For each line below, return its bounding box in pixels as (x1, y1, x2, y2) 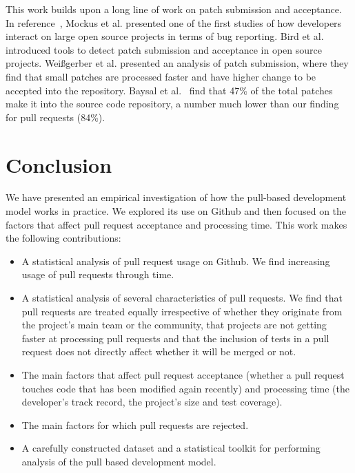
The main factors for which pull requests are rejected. (21, 417, 249, 432)
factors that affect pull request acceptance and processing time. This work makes (6, 217, 347, 231)
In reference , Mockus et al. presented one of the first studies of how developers (6, 15, 342, 30)
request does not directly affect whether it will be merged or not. (21, 344, 296, 359)
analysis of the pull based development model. (21, 454, 216, 468)
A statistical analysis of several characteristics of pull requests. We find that (21, 291, 343, 305)
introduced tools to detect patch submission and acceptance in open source (6, 42, 322, 56)
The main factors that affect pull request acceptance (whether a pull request (21, 368, 345, 381)
